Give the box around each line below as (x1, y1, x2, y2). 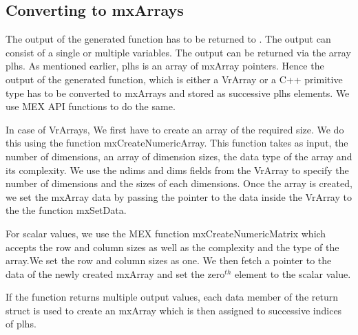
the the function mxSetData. (6, 203, 127, 217)
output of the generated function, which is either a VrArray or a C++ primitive (6, 72, 343, 86)
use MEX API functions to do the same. (6, 99, 176, 114)
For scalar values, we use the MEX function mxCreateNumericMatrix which (6, 226, 326, 240)
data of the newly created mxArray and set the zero (6, 266, 225, 281)
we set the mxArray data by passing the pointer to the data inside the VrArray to (6, 189, 352, 204)
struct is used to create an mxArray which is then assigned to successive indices (6, 303, 342, 317)
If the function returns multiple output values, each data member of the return (6, 290, 338, 304)
